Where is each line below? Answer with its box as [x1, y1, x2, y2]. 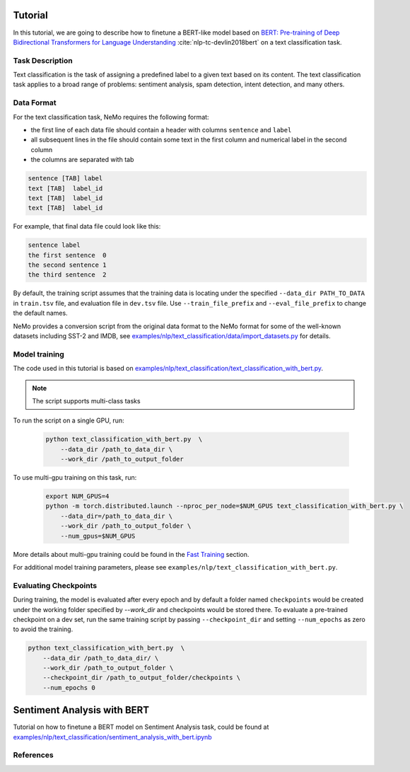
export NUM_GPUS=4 [45, 492, 110, 500]
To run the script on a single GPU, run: [13, 416, 124, 425]
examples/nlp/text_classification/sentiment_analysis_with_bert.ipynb [13, 732, 212, 741]
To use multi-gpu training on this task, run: [13, 473, 137, 482]
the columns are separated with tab [30, 156, 134, 164]
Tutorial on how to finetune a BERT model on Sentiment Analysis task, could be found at [13, 722, 269, 732]
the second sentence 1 [28, 261, 107, 269]
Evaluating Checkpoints [13, 580, 98, 590]
